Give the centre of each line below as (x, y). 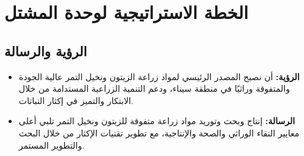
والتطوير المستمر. (51, 145)
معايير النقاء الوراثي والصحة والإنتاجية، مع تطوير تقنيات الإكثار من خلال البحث (159, 132)
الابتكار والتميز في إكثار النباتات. (76, 100)
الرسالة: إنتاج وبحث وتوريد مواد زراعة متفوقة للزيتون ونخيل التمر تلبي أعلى (157, 121)
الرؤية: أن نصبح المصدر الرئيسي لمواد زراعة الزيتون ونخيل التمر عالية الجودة (159, 76)
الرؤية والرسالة (46, 50)
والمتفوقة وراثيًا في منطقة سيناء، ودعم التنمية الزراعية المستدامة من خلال (154, 88)
